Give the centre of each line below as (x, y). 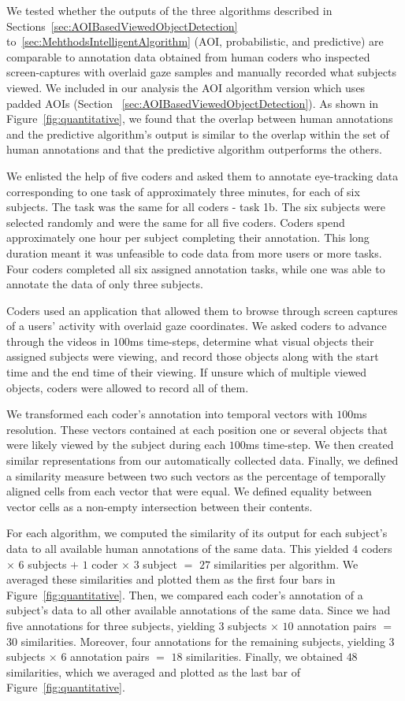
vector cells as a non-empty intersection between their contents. (160, 506)
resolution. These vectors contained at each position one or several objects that (197, 429)
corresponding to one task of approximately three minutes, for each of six (183, 191)
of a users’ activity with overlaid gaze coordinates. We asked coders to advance (197, 326)
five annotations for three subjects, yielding (111, 625)
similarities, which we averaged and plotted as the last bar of (153, 671)
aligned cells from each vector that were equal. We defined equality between (189, 491)
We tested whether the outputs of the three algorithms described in (169, 10)
